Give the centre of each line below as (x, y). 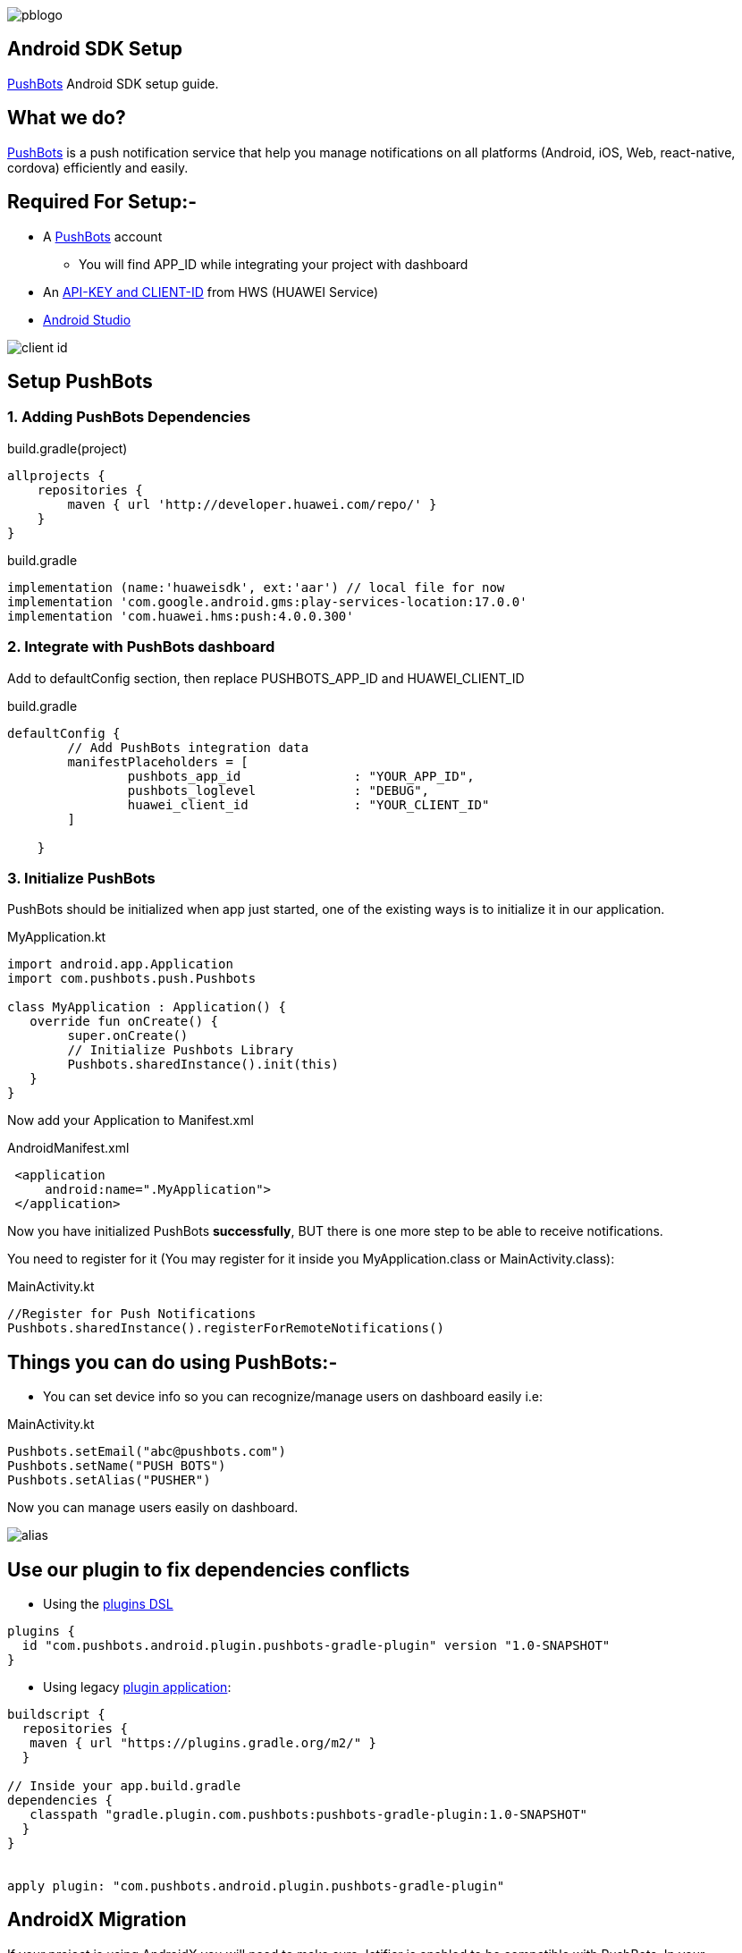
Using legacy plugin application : (137, 1687)
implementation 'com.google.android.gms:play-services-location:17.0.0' (267, 601)
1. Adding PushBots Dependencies (129, 417)
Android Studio (87, 319)
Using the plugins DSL (108, 1603)
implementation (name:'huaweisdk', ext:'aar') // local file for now (256, 587)
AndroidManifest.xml (68, 1148)
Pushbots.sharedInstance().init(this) (203, 1065)
